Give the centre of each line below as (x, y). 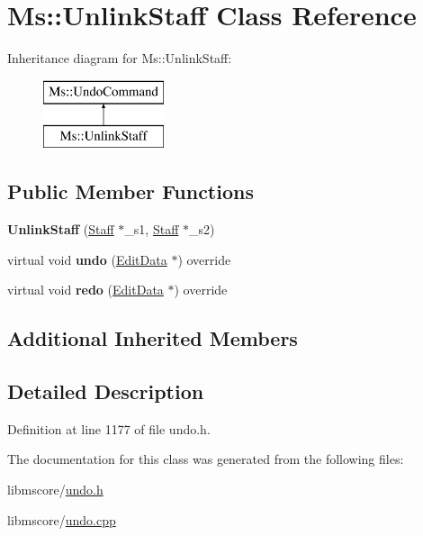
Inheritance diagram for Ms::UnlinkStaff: (120, 58)
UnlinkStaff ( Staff (61, 229)
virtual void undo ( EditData (87, 259)
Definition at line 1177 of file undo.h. (109, 428)
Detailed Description (106, 391)
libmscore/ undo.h (55, 490)
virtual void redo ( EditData (85, 290)
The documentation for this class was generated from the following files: (206, 459)
